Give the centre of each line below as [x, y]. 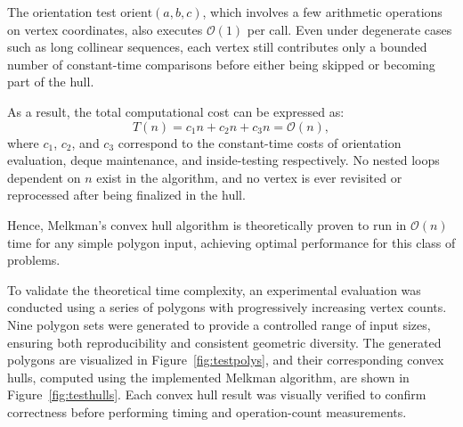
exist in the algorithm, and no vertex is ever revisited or [249, 177]
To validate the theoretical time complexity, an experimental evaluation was [214, 289]
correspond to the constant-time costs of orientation [260, 142]
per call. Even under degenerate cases [349, 29]
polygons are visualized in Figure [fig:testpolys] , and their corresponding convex [226, 360]
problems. [34, 260]
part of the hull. [51, 82]
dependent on [44, 177]
